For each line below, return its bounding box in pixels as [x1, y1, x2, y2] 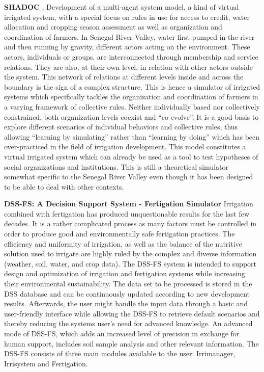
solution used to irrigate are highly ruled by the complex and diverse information [4, 248, 257, 259]
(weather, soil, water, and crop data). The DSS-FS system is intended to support [4, 258, 256, 269]
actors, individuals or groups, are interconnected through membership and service [4, 51, 258, 62]
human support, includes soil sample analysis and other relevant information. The [4, 338, 259, 349]
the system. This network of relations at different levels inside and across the [4, 71, 244, 82]
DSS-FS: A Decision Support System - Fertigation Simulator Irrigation [4, 198, 253, 209]
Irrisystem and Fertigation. [4, 358, 88, 368]
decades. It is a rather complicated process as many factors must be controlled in [4, 218, 257, 229]
